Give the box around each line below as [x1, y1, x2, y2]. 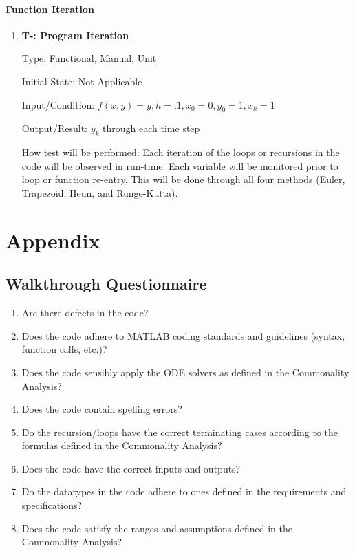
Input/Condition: [21, 97, 95, 111]
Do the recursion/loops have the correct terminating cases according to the [21, 424, 338, 439]
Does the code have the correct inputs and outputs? [21, 461, 241, 475]
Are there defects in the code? [21, 305, 149, 320]
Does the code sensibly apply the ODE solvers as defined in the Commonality [21, 365, 349, 379]
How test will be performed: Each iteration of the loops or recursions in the [21, 145, 340, 160]
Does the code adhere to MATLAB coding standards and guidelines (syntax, [21, 328, 345, 343]
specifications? [21, 498, 83, 512]
